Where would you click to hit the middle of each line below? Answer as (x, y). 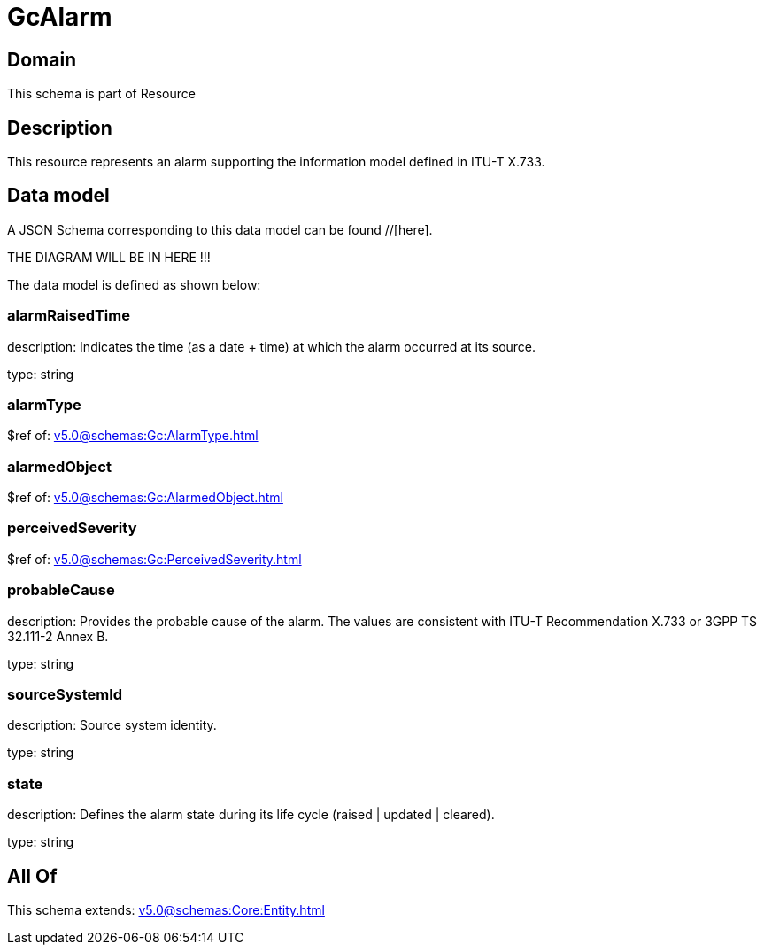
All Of (32, 876)
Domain (42, 59)
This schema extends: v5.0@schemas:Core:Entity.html (166, 909)
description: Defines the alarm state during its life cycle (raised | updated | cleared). (251, 815)
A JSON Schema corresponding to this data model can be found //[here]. (220, 229)
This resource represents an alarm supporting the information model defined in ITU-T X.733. (276, 162)
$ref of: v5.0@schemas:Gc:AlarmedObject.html (145, 498)
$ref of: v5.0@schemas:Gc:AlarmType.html (133, 436)
